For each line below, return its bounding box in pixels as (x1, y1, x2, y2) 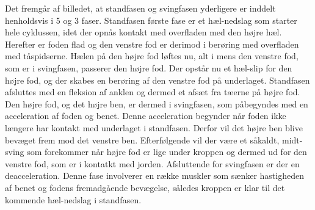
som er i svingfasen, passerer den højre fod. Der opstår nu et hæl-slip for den (5, 61, 292, 74)
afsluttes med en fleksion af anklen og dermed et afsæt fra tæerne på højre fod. (5, 85, 300, 98)
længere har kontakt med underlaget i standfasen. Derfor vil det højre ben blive (5, 121, 303, 134)
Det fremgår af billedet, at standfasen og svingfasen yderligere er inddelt (5, 2, 276, 14)
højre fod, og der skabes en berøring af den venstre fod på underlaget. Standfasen (5, 73, 310, 86)
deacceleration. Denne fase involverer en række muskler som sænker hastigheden (5, 169, 304, 182)
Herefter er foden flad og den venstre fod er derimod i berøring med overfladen (5, 37, 299, 50)
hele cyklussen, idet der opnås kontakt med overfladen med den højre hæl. (5, 26, 282, 38)
